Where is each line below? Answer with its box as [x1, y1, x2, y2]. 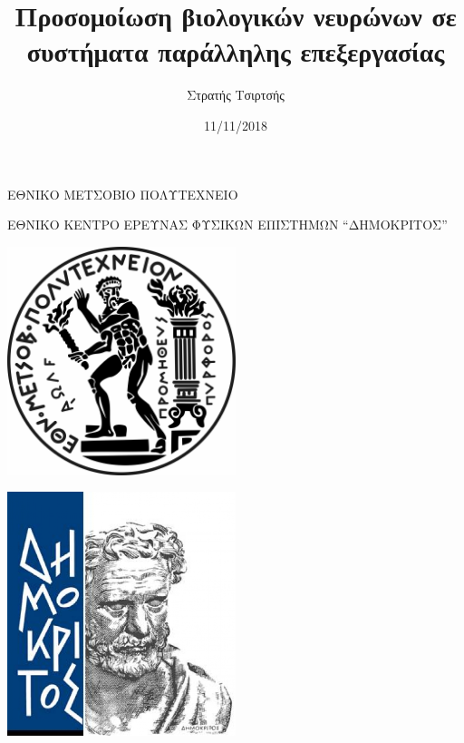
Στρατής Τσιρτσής [187, 85, 285, 104]
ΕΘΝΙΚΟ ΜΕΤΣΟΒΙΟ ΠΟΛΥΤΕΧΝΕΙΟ [7, 184, 238, 203]
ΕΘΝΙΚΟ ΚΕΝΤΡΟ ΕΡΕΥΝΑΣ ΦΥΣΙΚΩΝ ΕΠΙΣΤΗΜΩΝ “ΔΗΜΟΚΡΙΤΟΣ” [7, 215, 448, 234]
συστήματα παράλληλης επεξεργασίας [26, 33, 445, 70]
